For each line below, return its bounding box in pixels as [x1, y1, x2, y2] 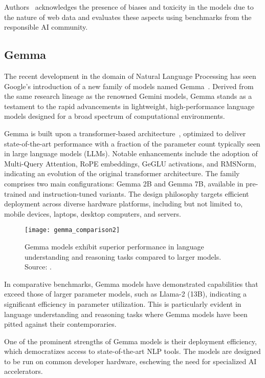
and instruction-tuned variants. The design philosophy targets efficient [29, 188, 249, 199]
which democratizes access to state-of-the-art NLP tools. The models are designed [4, 346, 261, 356]
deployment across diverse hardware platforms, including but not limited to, [4, 198, 243, 209]
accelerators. [4, 366, 43, 376]
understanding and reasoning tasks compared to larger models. [25, 251, 222, 262]
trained [4, 188, 27, 199]
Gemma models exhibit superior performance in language [25, 241, 204, 251]
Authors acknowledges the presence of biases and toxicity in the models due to [4, 2, 254, 12]
